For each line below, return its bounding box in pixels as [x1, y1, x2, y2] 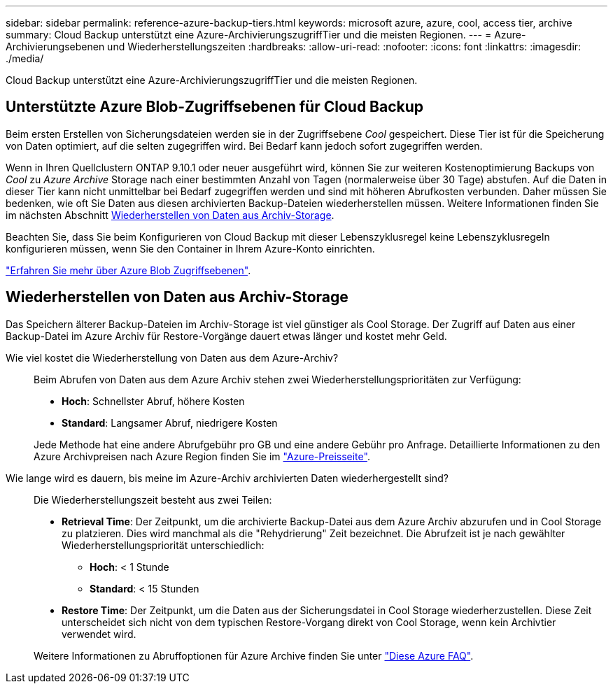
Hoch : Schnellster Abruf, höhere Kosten [62, 395, 245, 407]
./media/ [6, 52, 44, 64]
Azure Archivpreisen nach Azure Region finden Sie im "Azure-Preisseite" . [34, 450, 370, 462]
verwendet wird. [62, 627, 136, 640]
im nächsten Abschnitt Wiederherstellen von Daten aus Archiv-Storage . [6, 208, 334, 221]
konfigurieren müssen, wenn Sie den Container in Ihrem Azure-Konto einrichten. [6, 242, 375, 255]
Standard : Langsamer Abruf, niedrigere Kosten [62, 416, 278, 429]
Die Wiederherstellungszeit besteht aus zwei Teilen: [34, 493, 272, 506]
